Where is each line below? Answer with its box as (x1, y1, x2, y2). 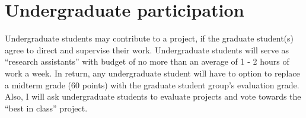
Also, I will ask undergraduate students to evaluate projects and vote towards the (5, 90, 301, 103)
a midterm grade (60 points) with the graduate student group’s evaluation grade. (5, 78, 299, 91)
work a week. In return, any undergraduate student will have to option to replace (5, 66, 300, 79)
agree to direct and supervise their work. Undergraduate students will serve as (5, 43, 289, 56)
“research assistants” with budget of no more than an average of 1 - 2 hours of (5, 55, 289, 68)
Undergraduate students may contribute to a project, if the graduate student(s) (5, 32, 294, 44)
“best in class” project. (5, 101, 88, 114)
